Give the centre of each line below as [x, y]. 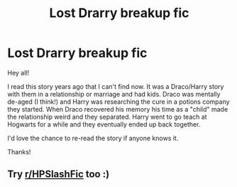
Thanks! [19, 151]
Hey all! [18, 73]
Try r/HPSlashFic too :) [59, 175]
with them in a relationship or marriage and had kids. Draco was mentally [114, 94]
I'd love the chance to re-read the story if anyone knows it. [93, 138]
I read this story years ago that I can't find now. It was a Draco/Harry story [116, 86]
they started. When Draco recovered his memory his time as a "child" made [118, 109]
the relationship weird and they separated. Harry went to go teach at [107, 117]
